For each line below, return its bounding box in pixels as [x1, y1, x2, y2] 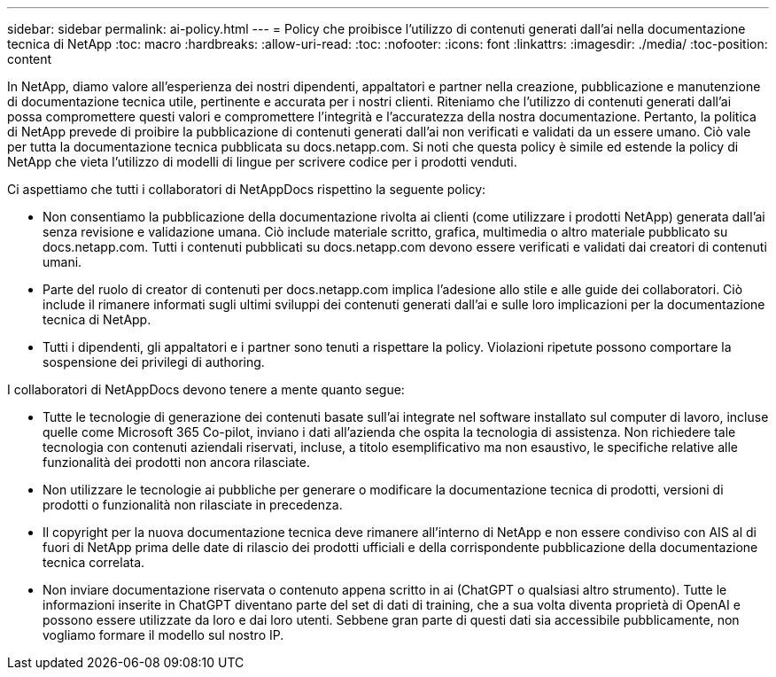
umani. [43, 254, 82, 269]
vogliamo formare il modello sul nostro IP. [43, 627, 284, 642]
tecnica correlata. [43, 555, 145, 570]
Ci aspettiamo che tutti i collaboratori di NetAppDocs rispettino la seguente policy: [7, 182, 486, 197]
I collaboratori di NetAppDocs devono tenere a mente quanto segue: [7, 382, 405, 397]
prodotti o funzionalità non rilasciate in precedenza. [43, 497, 343, 512]
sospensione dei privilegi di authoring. [43, 354, 265, 370]
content [7, 51, 52, 66]
